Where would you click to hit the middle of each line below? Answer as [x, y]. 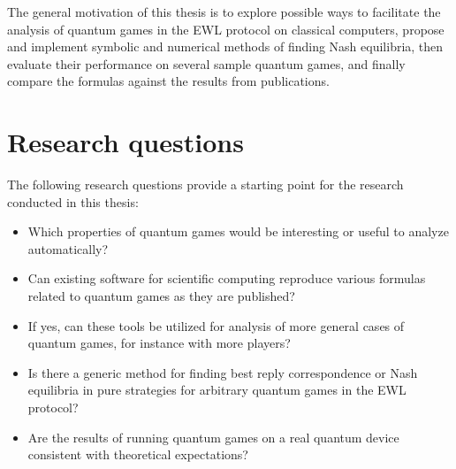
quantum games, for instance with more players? [159, 343]
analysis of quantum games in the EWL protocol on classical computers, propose [226, 29]
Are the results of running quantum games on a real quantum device [213, 437]
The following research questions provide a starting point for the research [205, 185]
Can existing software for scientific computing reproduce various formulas [227, 278]
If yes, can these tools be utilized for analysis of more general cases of [216, 325]
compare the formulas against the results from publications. [168, 81]
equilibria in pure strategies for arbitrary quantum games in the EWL [217, 390]
